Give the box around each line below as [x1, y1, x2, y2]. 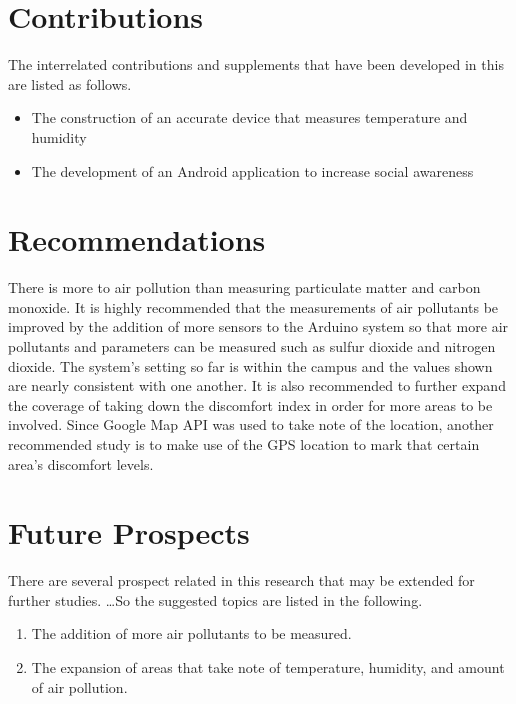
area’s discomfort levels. [8, 453, 154, 474]
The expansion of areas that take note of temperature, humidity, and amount [31, 657, 505, 678]
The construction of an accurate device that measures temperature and [31, 107, 468, 128]
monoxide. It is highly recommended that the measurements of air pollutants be [8, 296, 499, 317]
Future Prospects [8, 512, 250, 553]
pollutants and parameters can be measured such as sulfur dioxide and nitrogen [8, 336, 496, 356]
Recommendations [8, 219, 266, 260]
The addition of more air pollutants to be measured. [31, 623, 352, 644]
